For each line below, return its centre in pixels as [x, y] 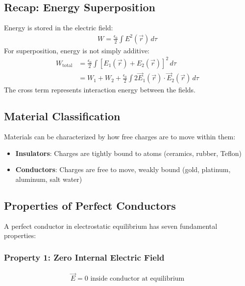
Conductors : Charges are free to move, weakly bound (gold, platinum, [123, 169]
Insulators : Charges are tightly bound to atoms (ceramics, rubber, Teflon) [129, 153]
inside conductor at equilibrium [137, 279]
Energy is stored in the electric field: [59, 28]
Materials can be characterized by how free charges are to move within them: [120, 136]
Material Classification [62, 116]
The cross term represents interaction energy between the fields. [100, 90]
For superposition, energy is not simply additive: [77, 50]
